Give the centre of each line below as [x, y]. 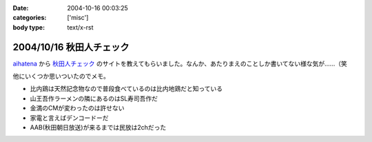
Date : [21, 8]
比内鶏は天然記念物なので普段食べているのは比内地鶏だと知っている [126, 89]
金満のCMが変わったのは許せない [77, 108]
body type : [29, 27]
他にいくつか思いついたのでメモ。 [61, 77]
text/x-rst [80, 27]
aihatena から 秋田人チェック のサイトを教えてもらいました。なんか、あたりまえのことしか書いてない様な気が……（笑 [180, 63]
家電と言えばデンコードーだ [69, 118]
